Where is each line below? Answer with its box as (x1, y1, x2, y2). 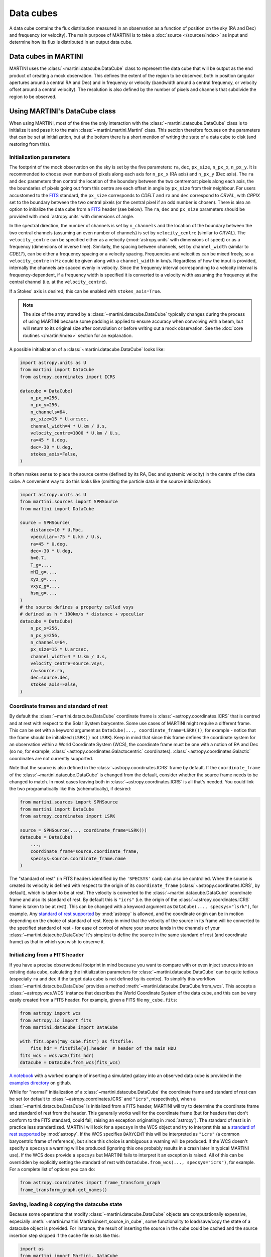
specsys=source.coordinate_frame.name (30, 855, 126, 861)
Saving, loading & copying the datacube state (9, 1201, 122, 1208)
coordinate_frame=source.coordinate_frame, (30, 849, 139, 854)
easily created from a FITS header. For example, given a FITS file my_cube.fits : (9, 997, 178, 1003)
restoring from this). (9, 141, 51, 147)
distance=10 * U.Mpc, (30, 527, 84, 532)
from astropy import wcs (20, 1011, 81, 1016)
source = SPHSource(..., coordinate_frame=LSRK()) (20, 827, 148, 833)
